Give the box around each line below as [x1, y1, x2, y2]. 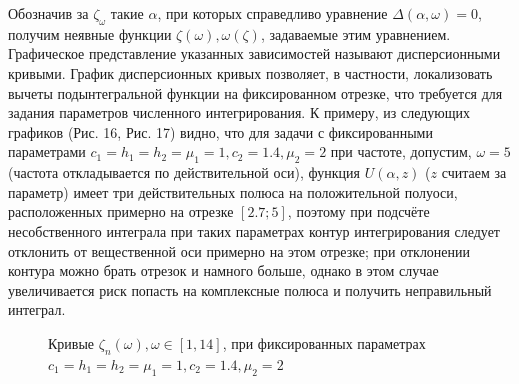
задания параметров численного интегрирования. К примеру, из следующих [8, 102, 471, 123]
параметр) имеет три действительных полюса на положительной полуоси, [8, 181, 458, 202]
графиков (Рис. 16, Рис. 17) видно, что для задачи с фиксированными [8, 121, 433, 142]
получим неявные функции [8, 23, 172, 44]
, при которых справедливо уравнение [157, 3, 388, 23]
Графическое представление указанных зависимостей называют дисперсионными [8, 43, 501, 64]
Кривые [48, 332, 95, 353]
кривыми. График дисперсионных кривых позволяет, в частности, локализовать [8, 62, 493, 83]
